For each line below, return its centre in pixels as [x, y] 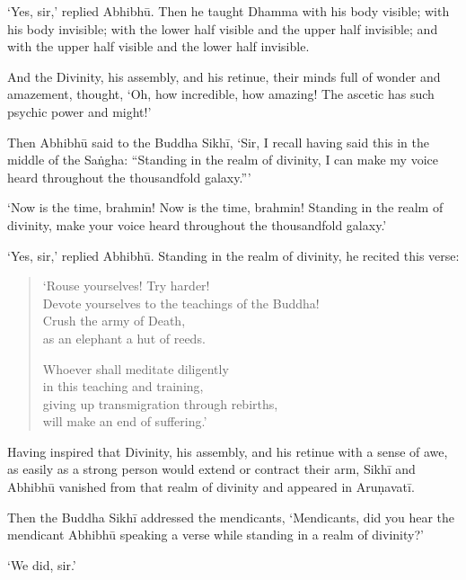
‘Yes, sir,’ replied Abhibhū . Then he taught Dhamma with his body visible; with [229, 11]
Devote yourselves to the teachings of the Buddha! [181, 303]
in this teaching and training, [123, 386]
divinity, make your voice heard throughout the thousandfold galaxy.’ [197, 224]
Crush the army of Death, [114, 321]
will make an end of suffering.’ [125, 421]
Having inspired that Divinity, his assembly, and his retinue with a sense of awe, [228, 451]
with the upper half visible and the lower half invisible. [158, 46]
